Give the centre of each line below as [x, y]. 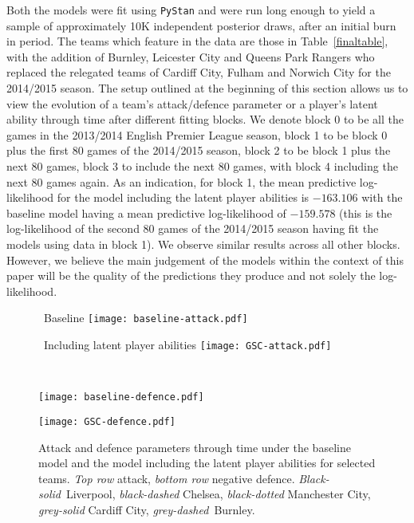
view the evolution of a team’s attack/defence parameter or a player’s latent [192, 103]
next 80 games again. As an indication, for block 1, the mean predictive [181, 181]
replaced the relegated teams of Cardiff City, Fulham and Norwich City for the [199, 72]
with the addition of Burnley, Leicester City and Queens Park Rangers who [191, 56]
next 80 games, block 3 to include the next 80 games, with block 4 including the [202, 166]
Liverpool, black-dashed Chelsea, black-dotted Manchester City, [218, 494]
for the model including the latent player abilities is [183, 197]
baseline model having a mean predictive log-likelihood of [146, 212]
